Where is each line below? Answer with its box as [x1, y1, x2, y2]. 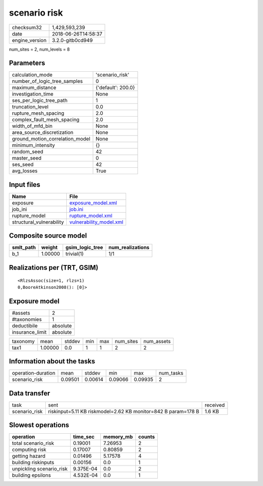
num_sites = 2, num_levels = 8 [9, 46, 70, 52]
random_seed [12, 148, 43, 155]
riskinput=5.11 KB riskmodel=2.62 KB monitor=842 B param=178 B [48, 408, 200, 415]
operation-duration [12, 370, 56, 377]
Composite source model [9, 232, 87, 240]
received [205, 402, 225, 408]
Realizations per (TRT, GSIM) [9, 263, 98, 272]
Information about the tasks [9, 357, 95, 365]
